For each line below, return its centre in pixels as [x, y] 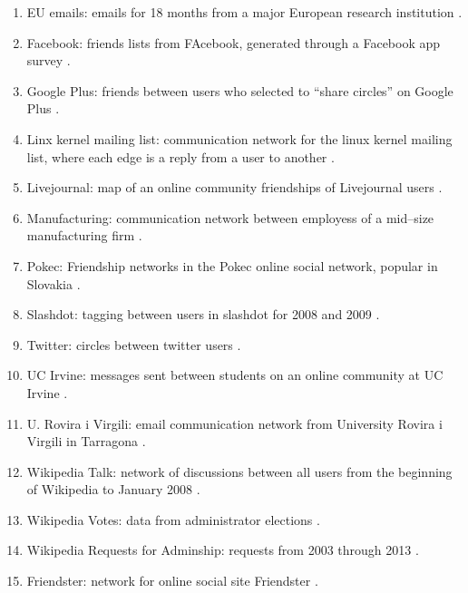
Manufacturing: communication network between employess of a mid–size [230, 217]
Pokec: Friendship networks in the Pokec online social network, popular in [232, 265]
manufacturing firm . [84, 235]
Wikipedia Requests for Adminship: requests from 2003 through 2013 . [223, 550]
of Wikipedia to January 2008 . [113, 489]
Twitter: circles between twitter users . [134, 344]
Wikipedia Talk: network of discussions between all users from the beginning [239, 471]
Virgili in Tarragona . [86, 441]
